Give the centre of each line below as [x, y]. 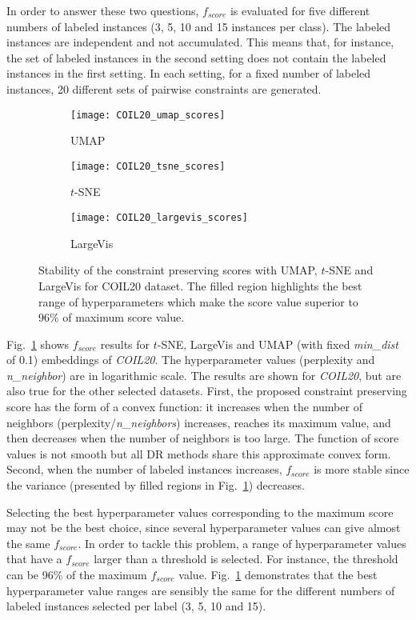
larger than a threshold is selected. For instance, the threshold [246, 559]
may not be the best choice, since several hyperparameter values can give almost [204, 528]
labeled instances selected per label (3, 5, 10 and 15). [136, 606]
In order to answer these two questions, [103, 10]
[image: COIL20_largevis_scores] [159, 218]
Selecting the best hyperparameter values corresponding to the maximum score [200, 512]
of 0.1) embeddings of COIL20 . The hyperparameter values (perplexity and [191, 360]
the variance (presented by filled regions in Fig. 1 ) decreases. [156, 485]
